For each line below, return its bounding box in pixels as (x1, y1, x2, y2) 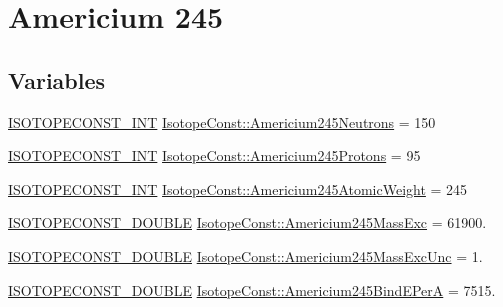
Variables (8, 64, 106, 95)
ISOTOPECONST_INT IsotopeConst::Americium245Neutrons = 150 (8, 111, 436, 132)
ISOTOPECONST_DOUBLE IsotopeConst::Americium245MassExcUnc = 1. (8, 245, 483, 266)
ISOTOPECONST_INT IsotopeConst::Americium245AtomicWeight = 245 (8, 178, 468, 199)
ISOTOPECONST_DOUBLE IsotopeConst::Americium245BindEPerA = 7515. (8, 279, 496, 300)
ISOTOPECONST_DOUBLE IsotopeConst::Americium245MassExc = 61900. (8, 212, 487, 233)
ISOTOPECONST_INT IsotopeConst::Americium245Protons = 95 (8, 145, 421, 166)
